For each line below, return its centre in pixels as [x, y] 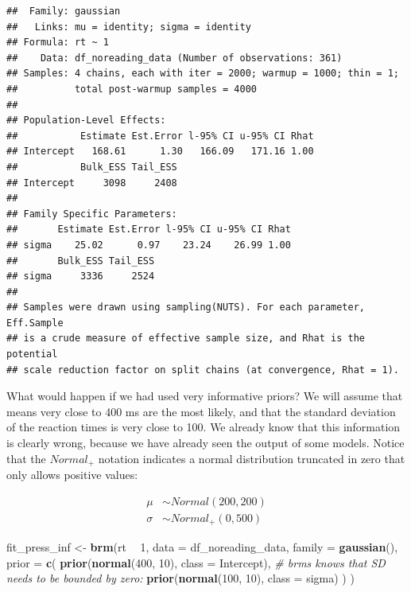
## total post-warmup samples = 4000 [132, 89]
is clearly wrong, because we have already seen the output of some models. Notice [205, 443]
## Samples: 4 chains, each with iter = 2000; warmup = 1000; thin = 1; [203, 74]
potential [32, 354]
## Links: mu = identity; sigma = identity [129, 27]
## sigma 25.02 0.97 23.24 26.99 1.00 [149, 245]
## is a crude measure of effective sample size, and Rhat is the [186, 339]
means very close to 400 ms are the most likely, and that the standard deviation [201, 411]
